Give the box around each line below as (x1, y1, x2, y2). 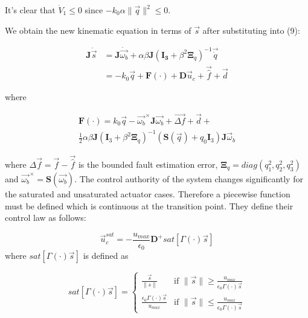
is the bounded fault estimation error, (78, 157, 218, 170)
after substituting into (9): (202, 24, 300, 36)
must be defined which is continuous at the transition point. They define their (5, 199, 294, 212)
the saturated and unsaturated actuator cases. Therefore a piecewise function (5, 187, 290, 200)
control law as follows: (5, 211, 86, 224)
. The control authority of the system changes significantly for (74, 172, 303, 185)
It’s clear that (5, 4, 56, 16)
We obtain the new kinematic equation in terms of (5, 24, 191, 36)
